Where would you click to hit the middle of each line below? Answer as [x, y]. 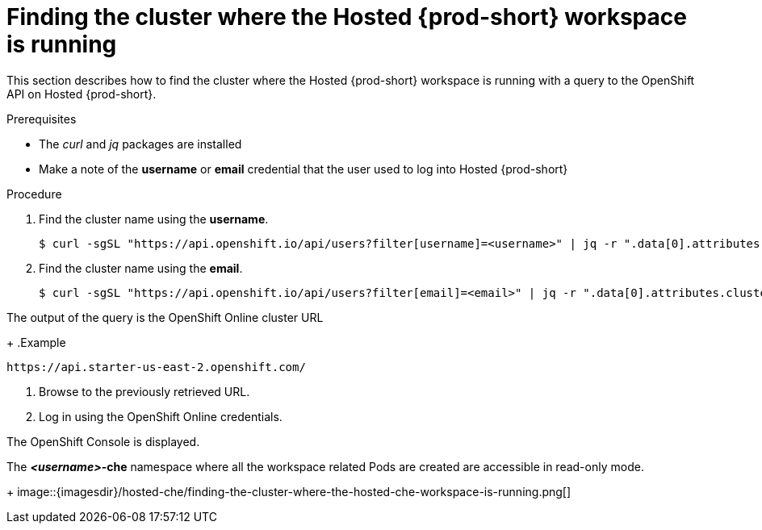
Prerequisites [42, 119]
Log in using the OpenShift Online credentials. [161, 416]
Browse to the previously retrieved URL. [144, 391]
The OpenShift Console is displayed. [103, 441]
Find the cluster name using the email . [141, 268]
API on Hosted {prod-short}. [82, 94]
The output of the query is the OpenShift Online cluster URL [165, 317]
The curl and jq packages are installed [140, 144]
